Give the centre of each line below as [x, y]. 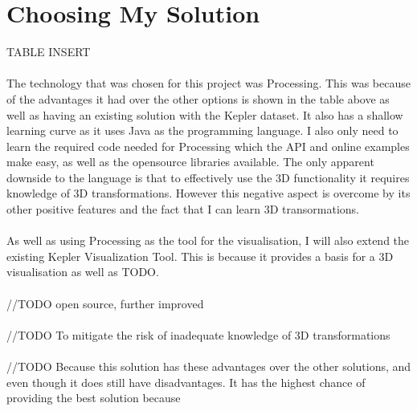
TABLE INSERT [49, 52]
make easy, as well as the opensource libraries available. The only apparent [190, 162]
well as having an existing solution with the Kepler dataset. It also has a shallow [205, 114]
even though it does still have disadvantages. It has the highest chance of [186, 382]
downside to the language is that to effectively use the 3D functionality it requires [208, 177]
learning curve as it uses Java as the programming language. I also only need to [202, 130]
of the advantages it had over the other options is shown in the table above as [198, 98]
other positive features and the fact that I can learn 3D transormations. [183, 209]
